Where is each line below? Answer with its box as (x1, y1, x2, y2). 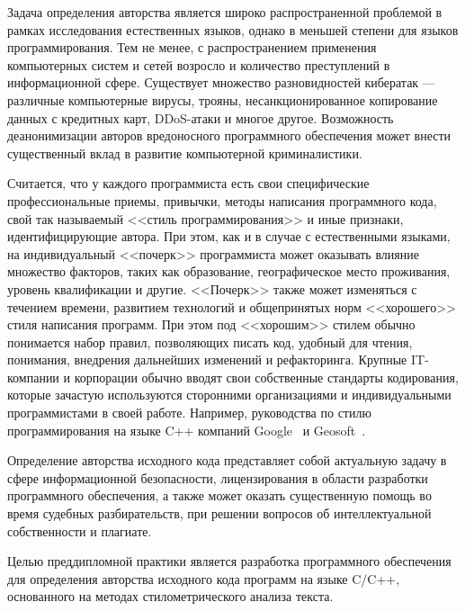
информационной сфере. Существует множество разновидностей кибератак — (7, 73, 435, 92)
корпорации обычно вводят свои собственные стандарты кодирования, (74, 367, 459, 386)
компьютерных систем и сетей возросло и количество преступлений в (7, 55, 390, 74)
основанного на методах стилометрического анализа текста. (7, 587, 334, 606)
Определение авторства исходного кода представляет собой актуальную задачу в (7, 451, 447, 470)
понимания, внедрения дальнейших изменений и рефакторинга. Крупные (7, 350, 407, 369)
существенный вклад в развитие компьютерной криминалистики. (7, 143, 362, 162)
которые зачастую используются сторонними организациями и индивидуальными (7, 385, 452, 404)
